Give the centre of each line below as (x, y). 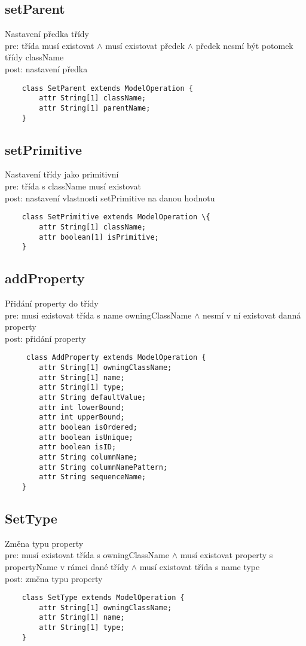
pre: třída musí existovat (50, 45)
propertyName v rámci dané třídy (67, 566)
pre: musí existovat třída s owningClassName (87, 555)
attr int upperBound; (82, 417)
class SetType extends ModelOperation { (103, 598)
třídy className (34, 57)
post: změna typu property (54, 578)
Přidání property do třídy (52, 303)
